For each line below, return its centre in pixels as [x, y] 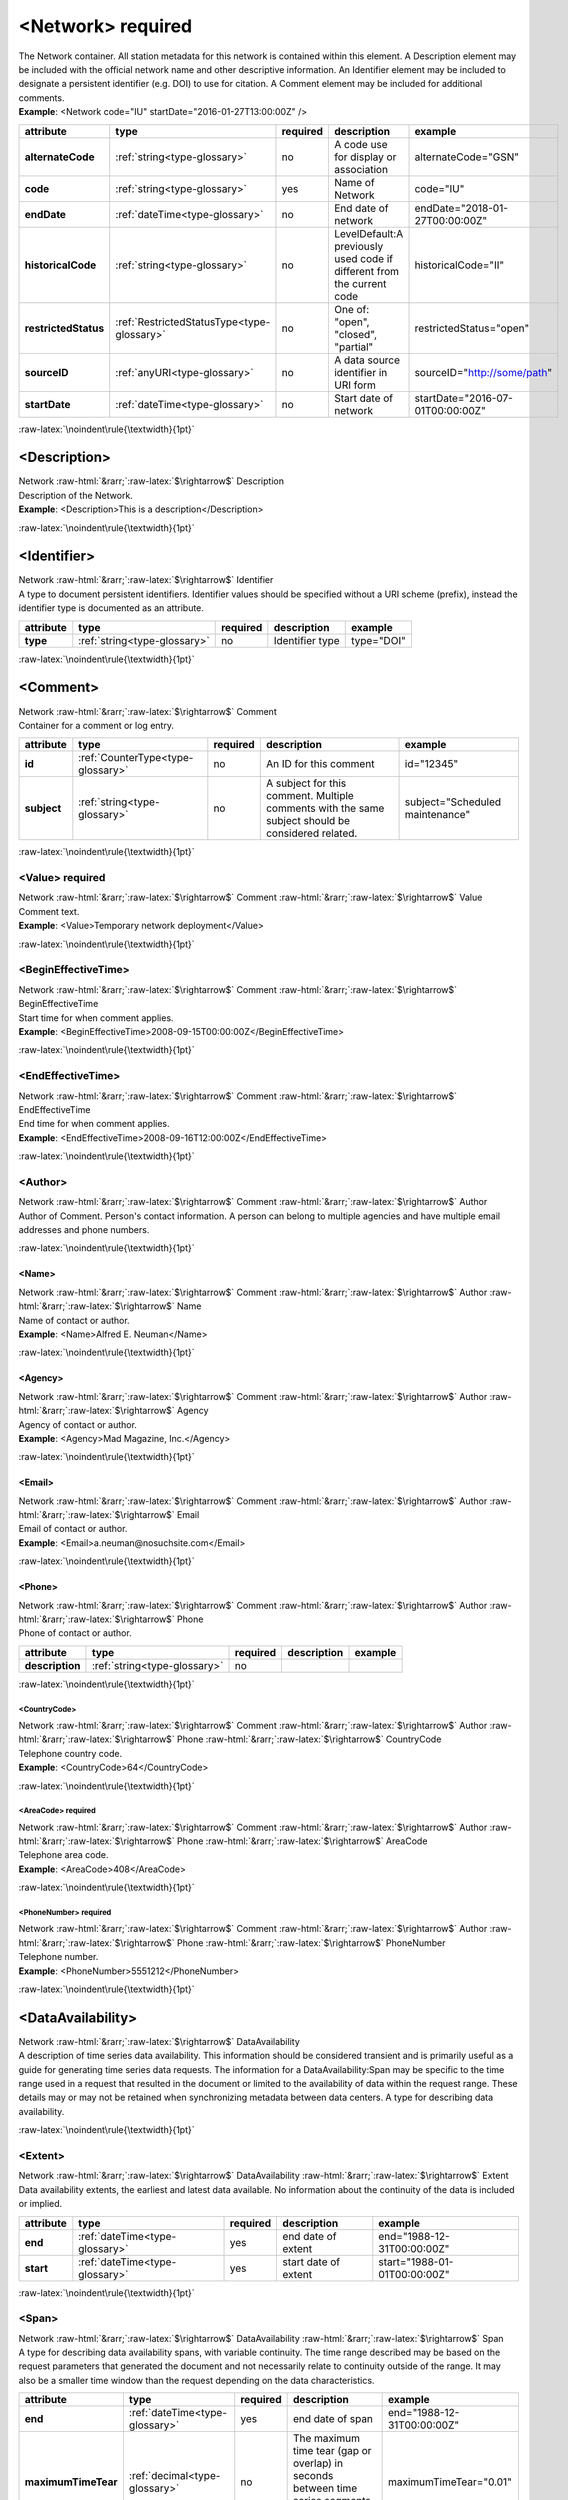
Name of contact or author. [74, 1320]
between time [325, 2488]
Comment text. [49, 911]
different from [366, 271]
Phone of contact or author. [75, 1633]
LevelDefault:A [368, 233]
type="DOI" [378, 640]
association [361, 169]
